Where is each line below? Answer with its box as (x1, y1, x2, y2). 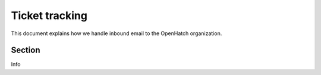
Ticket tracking (11, 9, 87, 22)
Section (11, 45, 40, 55)
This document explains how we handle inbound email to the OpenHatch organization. (11, 30, 222, 37)
